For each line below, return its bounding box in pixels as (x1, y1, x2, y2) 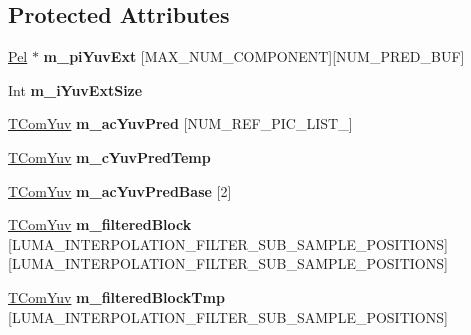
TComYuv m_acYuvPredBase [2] (8, 180, 232, 201)
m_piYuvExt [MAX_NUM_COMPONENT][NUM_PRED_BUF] (43, 46, 465, 67)
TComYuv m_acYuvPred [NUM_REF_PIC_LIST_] (8, 113, 353, 134)
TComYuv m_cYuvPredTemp (8, 146, 211, 167)
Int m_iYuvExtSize (8, 79, 143, 100)
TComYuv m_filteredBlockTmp (8, 286, 225, 307)
